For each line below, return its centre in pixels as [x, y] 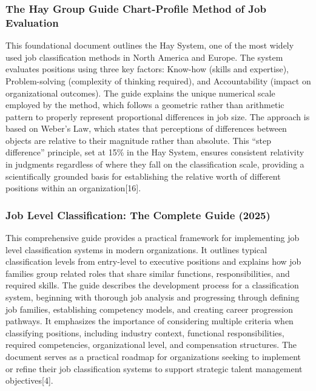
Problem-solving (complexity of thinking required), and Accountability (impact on [158, 80]
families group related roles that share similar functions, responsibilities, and [148, 273]
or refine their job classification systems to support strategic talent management [154, 368]
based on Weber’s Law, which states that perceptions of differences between [146, 128]
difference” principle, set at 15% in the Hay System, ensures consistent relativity [155, 152]
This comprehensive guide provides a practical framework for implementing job [153, 238]
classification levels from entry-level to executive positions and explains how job [153, 261]
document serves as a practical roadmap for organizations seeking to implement [153, 357]
